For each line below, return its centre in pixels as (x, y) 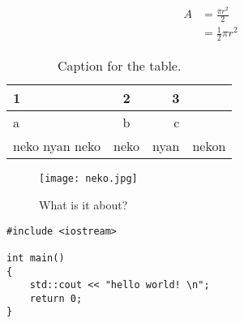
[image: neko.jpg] (88, 179)
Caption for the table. (119, 66)
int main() (36, 258)
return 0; (56, 298)
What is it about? (83, 204)
